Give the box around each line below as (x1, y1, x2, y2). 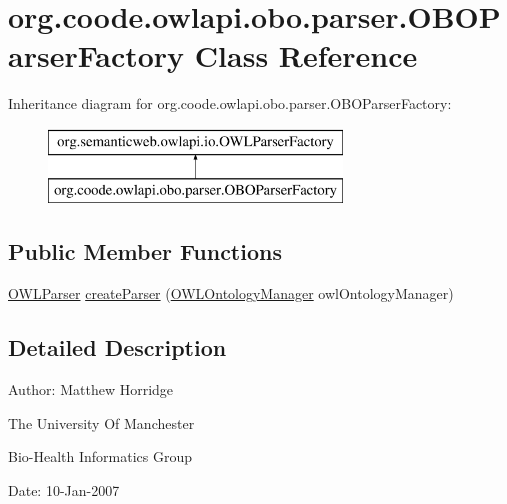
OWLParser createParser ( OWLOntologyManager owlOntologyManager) (8, 283, 454, 304)
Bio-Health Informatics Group (8, 446, 193, 467)
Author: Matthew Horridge (8, 379, 174, 400)
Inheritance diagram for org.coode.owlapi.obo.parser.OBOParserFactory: (8, 93, 452, 114)
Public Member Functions (8, 236, 282, 267)
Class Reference (194, 35, 418, 76)
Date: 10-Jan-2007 (8, 479, 120, 500)
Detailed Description (8, 332, 227, 363)
